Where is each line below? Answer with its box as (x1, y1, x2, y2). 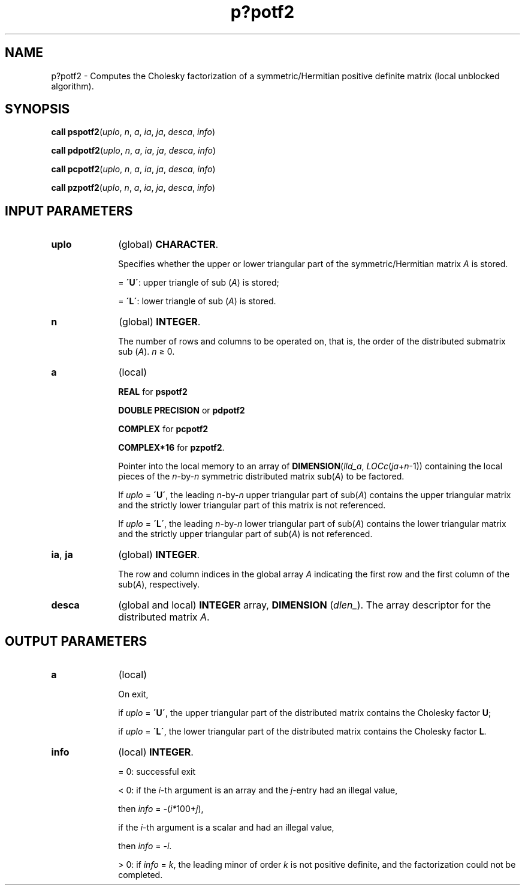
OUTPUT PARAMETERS (5, 633, 147, 649)
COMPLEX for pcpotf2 (118, 424, 209, 434)
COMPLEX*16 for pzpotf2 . (118, 442, 225, 453)
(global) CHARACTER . (118, 238, 219, 251)
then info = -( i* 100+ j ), (118, 804, 204, 814)
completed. (118, 870, 163, 880)
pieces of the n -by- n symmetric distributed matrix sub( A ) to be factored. (118, 471, 405, 482)
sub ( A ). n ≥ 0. (118, 346, 175, 357)
